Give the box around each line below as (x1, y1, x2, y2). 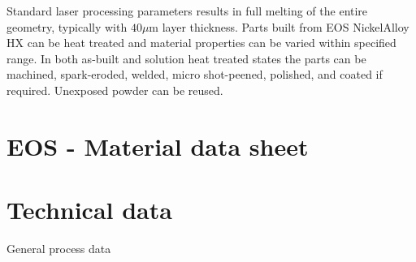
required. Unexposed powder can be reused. (6, 81, 223, 98)
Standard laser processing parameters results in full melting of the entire (6, 2, 368, 19)
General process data (6, 240, 111, 257)
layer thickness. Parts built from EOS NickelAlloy (162, 18, 409, 35)
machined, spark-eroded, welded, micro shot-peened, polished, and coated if (6, 66, 383, 83)
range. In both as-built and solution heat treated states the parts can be (6, 49, 366, 67)
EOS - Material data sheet (6, 129, 309, 162)
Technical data (6, 193, 172, 226)
